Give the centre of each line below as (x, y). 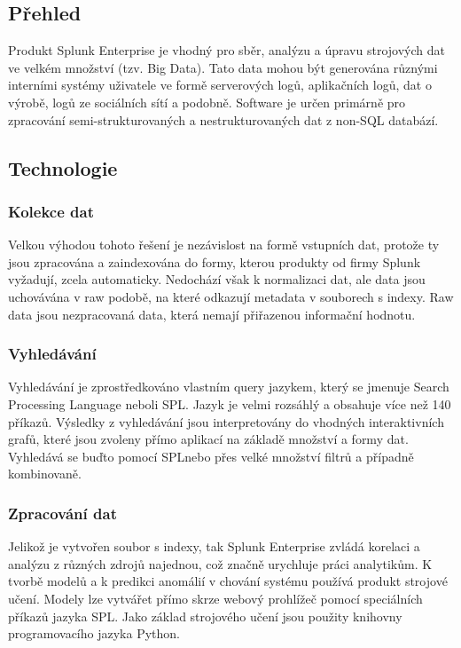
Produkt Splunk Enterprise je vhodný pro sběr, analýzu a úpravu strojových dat (227, 50)
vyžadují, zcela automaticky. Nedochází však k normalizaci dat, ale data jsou (217, 279)
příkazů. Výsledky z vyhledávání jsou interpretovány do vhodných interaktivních (226, 421)
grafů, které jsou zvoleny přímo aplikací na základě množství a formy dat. (208, 439)
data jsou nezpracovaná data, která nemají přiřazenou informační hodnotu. (212, 314)
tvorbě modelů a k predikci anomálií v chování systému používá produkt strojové (228, 581)
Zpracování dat (63, 513)
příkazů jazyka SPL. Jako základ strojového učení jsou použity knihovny (205, 616)
